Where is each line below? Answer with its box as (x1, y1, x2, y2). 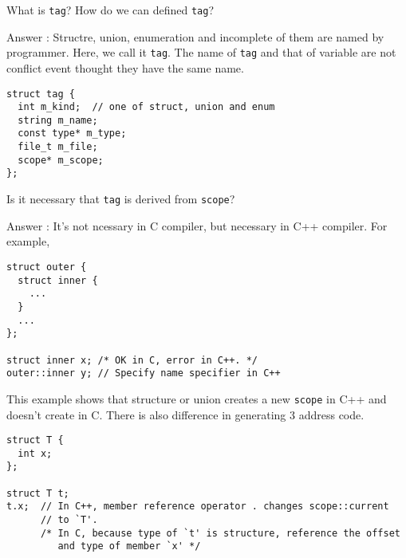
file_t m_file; (18, 141, 98, 153)
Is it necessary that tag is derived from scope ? (6, 191, 235, 207)
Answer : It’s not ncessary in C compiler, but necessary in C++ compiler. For (6, 217, 388, 234)
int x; (18, 447, 53, 459)
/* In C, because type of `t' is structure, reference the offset (40, 527, 400, 539)
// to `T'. (40, 514, 98, 526)
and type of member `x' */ (57, 540, 201, 552)
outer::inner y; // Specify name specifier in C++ (6, 367, 281, 379)
